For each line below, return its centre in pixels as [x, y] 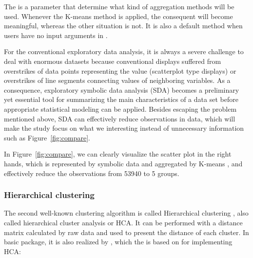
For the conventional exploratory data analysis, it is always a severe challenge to [124, 51]
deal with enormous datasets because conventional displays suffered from [113, 61]
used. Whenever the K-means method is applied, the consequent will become [118, 16]
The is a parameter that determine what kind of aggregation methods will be [119, 6]
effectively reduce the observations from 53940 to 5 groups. [92, 173]
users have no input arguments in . [56, 35]
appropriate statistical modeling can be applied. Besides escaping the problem [120, 109]
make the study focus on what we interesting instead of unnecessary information [124, 128]
